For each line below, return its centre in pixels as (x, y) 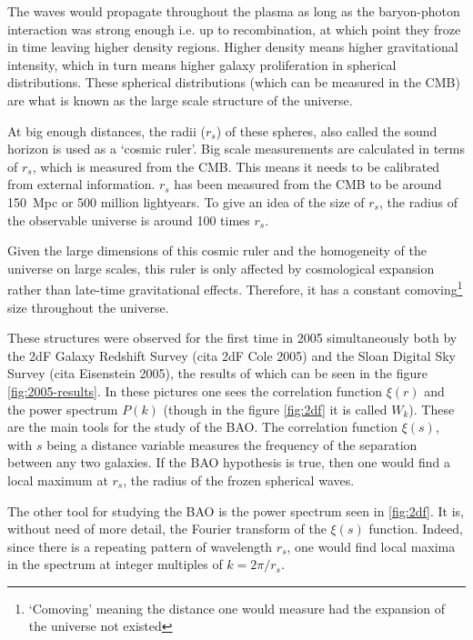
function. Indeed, (416, 529)
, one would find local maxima (371, 546)
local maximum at (58, 480)
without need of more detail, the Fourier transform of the (167, 529)
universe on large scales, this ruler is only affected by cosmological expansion (221, 268)
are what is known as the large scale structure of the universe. (180, 100)
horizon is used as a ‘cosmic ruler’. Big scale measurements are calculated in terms (236, 149)
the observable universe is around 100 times (129, 220)
